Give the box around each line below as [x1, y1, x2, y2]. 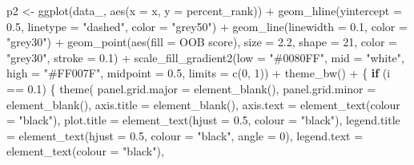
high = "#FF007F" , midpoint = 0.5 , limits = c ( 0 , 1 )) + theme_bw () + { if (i [6, 65, 391, 81]
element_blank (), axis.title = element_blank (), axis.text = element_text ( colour [6, 96, 400, 112]
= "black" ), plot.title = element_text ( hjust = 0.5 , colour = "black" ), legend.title [6, 112, 400, 128]
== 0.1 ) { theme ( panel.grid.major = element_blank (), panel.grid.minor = [6, 80, 376, 96]
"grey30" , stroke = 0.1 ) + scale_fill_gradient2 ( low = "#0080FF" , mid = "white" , [6, 49, 404, 65]
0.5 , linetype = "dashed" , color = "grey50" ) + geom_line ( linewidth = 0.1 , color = [6, 18, 408, 34]
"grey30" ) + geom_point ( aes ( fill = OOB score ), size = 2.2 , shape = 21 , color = [6, 33, 397, 50]
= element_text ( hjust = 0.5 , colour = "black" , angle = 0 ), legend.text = [6, 127, 364, 143]
